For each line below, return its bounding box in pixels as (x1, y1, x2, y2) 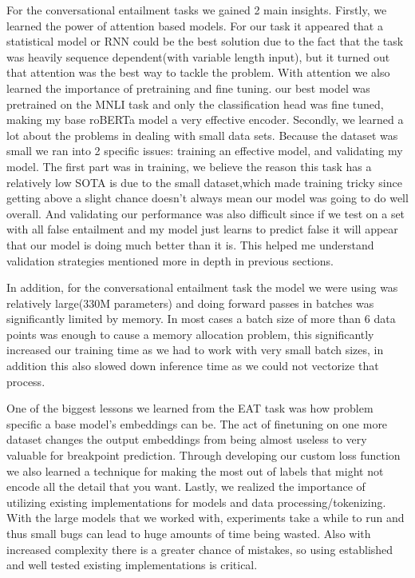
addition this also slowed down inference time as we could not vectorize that (6, 357, 379, 374)
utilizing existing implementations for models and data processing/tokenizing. (6, 493, 386, 510)
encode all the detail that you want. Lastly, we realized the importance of (6, 478, 366, 495)
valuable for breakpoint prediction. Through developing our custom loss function (6, 447, 401, 464)
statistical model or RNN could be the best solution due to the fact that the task (6, 33, 404, 50)
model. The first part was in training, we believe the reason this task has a (6, 157, 372, 174)
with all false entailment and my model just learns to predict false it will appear (6, 221, 398, 237)
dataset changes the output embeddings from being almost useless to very (6, 431, 367, 448)
